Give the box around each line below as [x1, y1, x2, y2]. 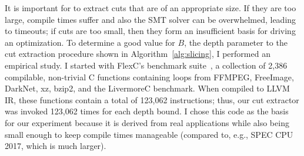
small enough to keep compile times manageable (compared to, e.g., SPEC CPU [5, 128, 293, 140]
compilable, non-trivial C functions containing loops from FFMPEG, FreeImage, [5, 70, 294, 83]
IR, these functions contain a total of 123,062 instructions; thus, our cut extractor [5, 93, 299, 106]
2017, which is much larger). [5, 140, 106, 152]
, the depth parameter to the [184, 36, 288, 48]
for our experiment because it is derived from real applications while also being [5, 116, 289, 128]
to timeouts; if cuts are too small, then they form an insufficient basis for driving [5, 25, 296, 37]
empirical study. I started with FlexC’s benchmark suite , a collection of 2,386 [5, 59, 288, 71]
